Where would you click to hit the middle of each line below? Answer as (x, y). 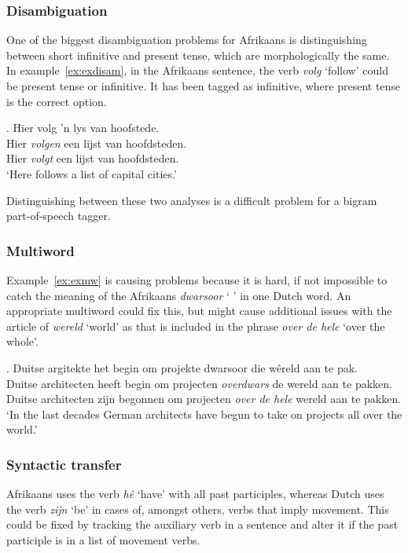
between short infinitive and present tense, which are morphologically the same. (198, 55)
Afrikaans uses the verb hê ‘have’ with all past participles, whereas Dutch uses (195, 494)
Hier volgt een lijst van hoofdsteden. (93, 158)
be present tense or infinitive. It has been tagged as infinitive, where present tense (204, 86)
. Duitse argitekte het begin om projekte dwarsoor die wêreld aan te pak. (182, 367)
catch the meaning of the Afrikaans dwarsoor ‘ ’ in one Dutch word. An (179, 295)
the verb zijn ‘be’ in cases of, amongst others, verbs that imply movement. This (198, 509)
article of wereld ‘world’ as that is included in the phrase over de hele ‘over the (196, 326)
